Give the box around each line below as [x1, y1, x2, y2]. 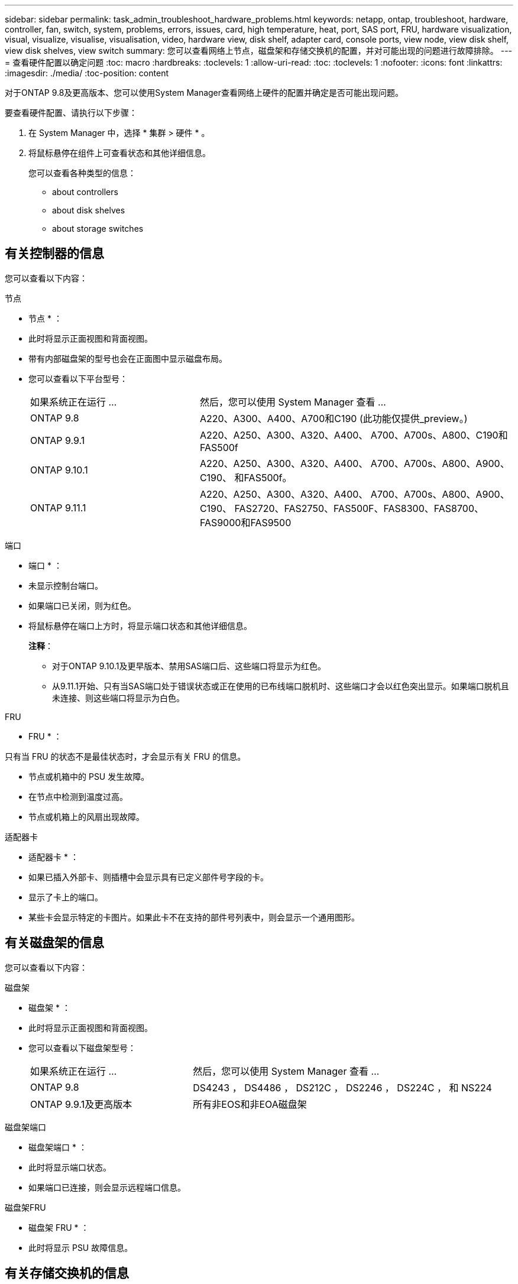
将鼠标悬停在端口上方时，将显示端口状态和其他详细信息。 [28, 620, 252, 631]
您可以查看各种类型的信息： [28, 168, 136, 178]
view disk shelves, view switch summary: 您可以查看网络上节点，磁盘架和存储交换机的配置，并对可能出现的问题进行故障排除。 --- [5, 46, 513, 56]
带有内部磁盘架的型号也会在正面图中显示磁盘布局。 [28, 353, 227, 364]
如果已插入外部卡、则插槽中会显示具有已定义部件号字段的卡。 [28, 871, 268, 882]
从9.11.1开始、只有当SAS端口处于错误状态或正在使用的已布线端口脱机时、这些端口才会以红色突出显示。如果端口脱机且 [52, 680, 509, 691]
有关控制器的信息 [5, 246, 104, 261]
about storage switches [52, 223, 144, 234]
